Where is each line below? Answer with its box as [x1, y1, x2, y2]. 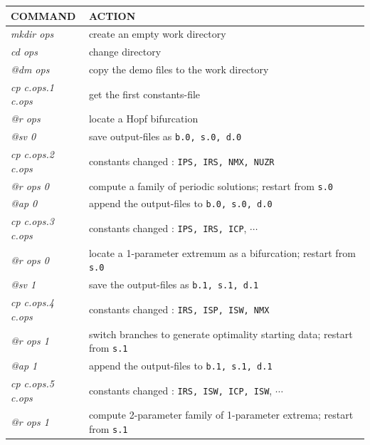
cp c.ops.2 [11, 147, 54, 162]
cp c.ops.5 [11, 376, 54, 390]
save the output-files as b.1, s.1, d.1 [88, 277, 259, 292]
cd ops [11, 44, 38, 59]
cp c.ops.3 [11, 214, 54, 229]
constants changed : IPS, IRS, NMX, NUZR [88, 153, 275, 168]
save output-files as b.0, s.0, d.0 [88, 129, 242, 144]
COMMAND [11, 8, 76, 23]
